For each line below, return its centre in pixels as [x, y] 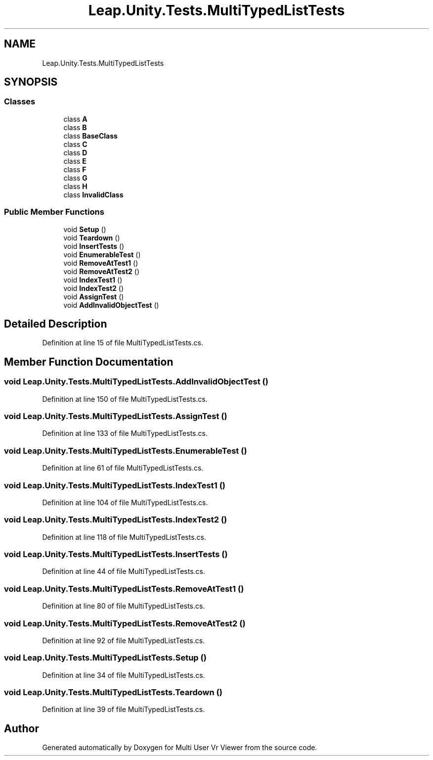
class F [75, 169]
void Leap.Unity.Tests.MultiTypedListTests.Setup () [105, 658]
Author [22, 728]
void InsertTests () [94, 246]
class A [75, 119]
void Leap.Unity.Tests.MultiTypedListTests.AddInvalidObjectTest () [136, 382]
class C [75, 144]
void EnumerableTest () [102, 254]
